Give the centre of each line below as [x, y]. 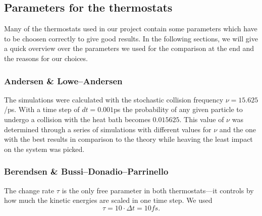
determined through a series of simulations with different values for [108, 129]
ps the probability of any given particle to [178, 109]
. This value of [202, 119]
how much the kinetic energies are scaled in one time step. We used [108, 200]
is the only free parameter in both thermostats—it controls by [158, 190]
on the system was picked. [44, 149]
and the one [238, 129]
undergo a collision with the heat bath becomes [77, 119]
